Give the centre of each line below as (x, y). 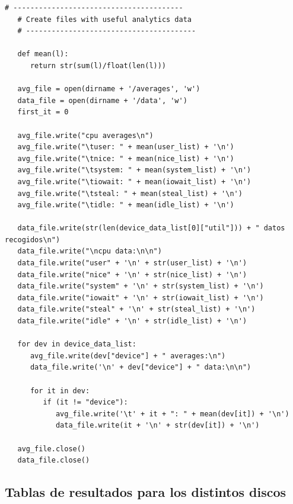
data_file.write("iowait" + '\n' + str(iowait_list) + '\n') (141, 298)
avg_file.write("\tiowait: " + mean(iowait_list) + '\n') (134, 182)
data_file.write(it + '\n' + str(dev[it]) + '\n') (157, 426)
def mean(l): (43, 54)
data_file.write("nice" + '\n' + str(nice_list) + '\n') (132, 275)
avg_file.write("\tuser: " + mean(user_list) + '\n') (126, 147)
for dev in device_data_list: (77, 344)
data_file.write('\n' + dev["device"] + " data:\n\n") (141, 367)
